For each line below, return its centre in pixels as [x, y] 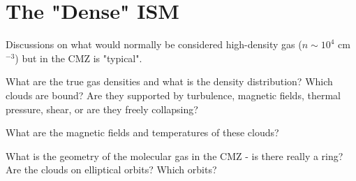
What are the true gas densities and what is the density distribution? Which [169, 81]
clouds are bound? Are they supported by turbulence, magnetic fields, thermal [173, 95]
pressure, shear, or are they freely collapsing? [102, 109]
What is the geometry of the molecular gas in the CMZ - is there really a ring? [175, 155]
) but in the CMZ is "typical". [79, 58]
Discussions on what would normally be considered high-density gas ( [154, 44]
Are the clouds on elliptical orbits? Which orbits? [111, 169]
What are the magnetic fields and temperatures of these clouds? [142, 132]
